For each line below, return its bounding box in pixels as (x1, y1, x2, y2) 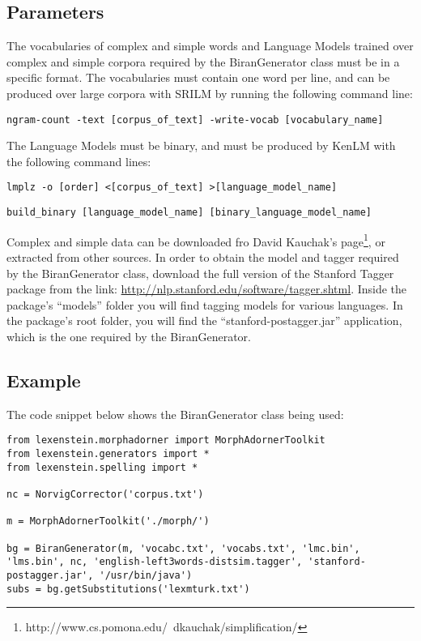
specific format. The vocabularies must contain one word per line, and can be (6, 69, 390, 86)
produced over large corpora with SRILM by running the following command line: (6, 84, 413, 101)
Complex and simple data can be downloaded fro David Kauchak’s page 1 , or (6, 230, 385, 250)
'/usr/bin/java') (99, 569, 193, 581)
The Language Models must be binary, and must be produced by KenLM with (6, 137, 396, 154)
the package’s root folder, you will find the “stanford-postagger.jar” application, (6, 312, 402, 329)
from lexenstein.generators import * (6, 448, 210, 459)
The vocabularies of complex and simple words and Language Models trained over (6, 37, 414, 54)
